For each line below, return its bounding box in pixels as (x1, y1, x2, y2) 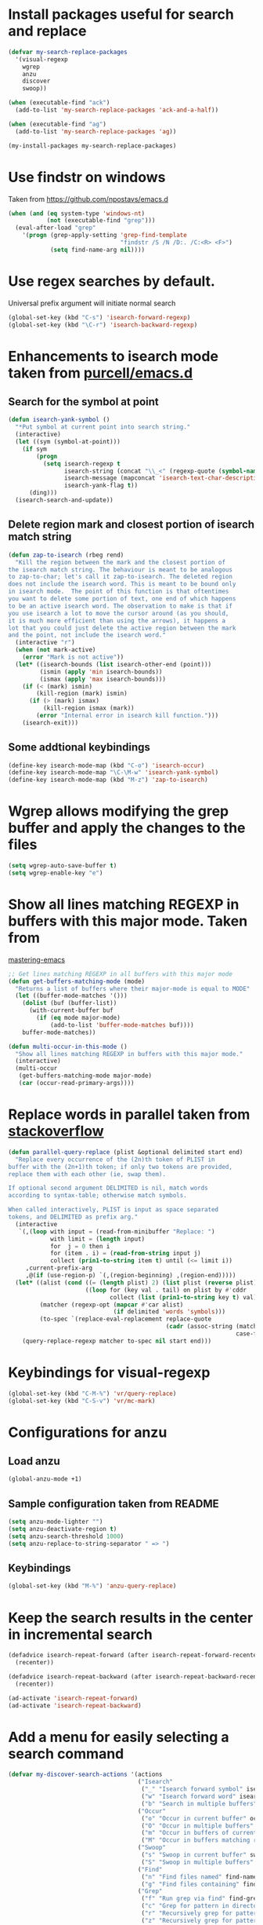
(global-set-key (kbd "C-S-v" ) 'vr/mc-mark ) (8, 1397, 156, 1404)
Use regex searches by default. (8, 272, 215, 290)
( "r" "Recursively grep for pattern (141, 1909, 261, 1917)
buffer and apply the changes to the (8, 819, 246, 837)
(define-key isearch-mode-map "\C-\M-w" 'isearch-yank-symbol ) (8, 769, 219, 776)
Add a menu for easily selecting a (8, 1728, 229, 1746)
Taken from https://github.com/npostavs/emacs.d (8, 194, 168, 203)
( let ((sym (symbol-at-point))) (15, 438, 121, 446)
